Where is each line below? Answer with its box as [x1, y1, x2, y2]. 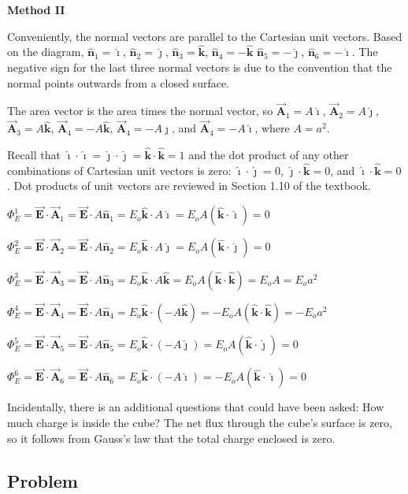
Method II [7, 2, 65, 17]
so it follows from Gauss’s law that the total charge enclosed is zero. [7, 429, 336, 446]
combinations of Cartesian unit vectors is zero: [7, 162, 232, 178]
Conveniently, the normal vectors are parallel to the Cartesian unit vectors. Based [7, 28, 402, 44]
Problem [7, 468, 78, 492]
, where [254, 120, 290, 136]
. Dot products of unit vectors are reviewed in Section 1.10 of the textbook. [7, 177, 371, 194]
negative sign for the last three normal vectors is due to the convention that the [7, 59, 392, 75]
